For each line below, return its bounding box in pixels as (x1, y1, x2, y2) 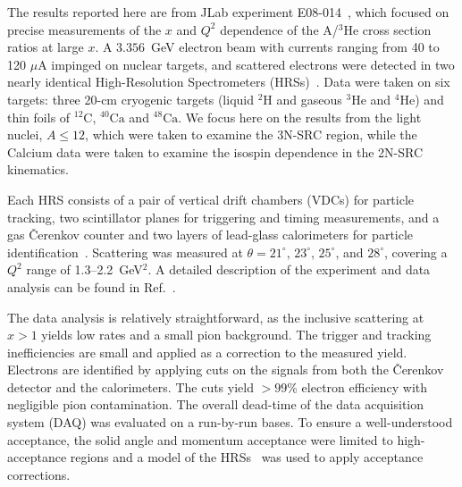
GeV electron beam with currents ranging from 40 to (151, 38, 440, 56)
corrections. (7, 465, 71, 483)
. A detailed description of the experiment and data (147, 260, 431, 279)
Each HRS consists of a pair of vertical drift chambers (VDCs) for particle (7, 189, 415, 208)
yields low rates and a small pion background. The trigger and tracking (41, 325, 432, 344)
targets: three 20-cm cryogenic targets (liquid (7, 89, 255, 108)
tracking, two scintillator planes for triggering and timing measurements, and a (7, 207, 440, 226)
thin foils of (7, 107, 71, 126)
